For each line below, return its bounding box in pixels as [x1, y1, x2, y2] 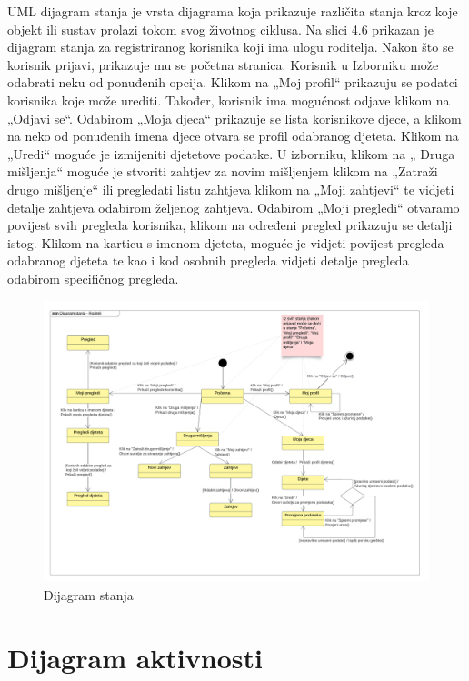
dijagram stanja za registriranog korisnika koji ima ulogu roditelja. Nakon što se [7, 37, 454, 56]
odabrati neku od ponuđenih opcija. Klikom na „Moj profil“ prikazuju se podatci [7, 73, 458, 92]
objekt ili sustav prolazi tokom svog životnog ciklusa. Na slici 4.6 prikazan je [7, 19, 434, 38]
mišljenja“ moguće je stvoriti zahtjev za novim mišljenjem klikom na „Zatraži [7, 162, 438, 181]
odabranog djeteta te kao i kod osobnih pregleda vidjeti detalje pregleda [7, 251, 409, 270]
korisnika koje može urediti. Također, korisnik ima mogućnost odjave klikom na [7, 90, 450, 109]
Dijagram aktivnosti [7, 638, 263, 676]
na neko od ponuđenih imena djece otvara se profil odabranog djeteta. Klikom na [7, 126, 459, 145]
